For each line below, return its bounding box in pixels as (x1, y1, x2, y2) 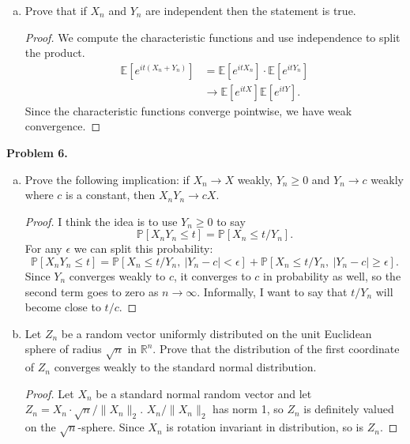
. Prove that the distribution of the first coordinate (152, 341, 400, 357)
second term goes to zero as (24, 283, 159, 299)
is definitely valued (303, 401, 394, 417)
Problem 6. (6, 145, 68, 161)
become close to (24, 299, 101, 315)
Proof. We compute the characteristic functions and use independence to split (24, 28, 401, 45)
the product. (24, 44, 85, 61)
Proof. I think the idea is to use (24, 213, 178, 229)
